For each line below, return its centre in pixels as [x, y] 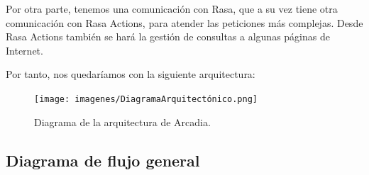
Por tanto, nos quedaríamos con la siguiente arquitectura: [131, 74]
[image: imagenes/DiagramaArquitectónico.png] [146, 99]
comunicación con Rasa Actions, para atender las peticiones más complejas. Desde [184, 22]
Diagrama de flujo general [103, 160]
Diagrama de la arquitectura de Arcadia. [122, 122]
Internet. [24, 50]
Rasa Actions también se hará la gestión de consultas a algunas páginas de [168, 36]
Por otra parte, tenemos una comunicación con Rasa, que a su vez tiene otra [172, 9]
